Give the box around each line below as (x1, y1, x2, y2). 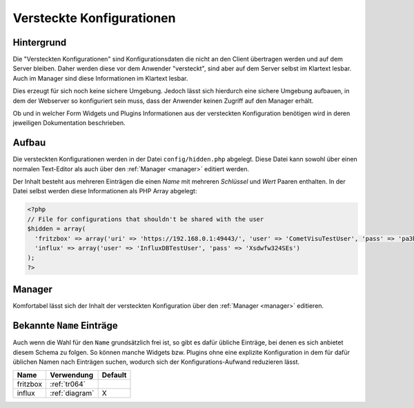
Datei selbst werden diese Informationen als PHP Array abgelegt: (12, 187, 197, 195)
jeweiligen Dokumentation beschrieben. (12, 119, 126, 127)
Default (101, 370, 127, 380)
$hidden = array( (27, 225, 86, 233)
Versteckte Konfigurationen (12, 10, 176, 26)
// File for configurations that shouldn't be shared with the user (27, 215, 264, 223)
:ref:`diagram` (50, 389, 95, 398)
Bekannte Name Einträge (12, 320, 118, 331)
